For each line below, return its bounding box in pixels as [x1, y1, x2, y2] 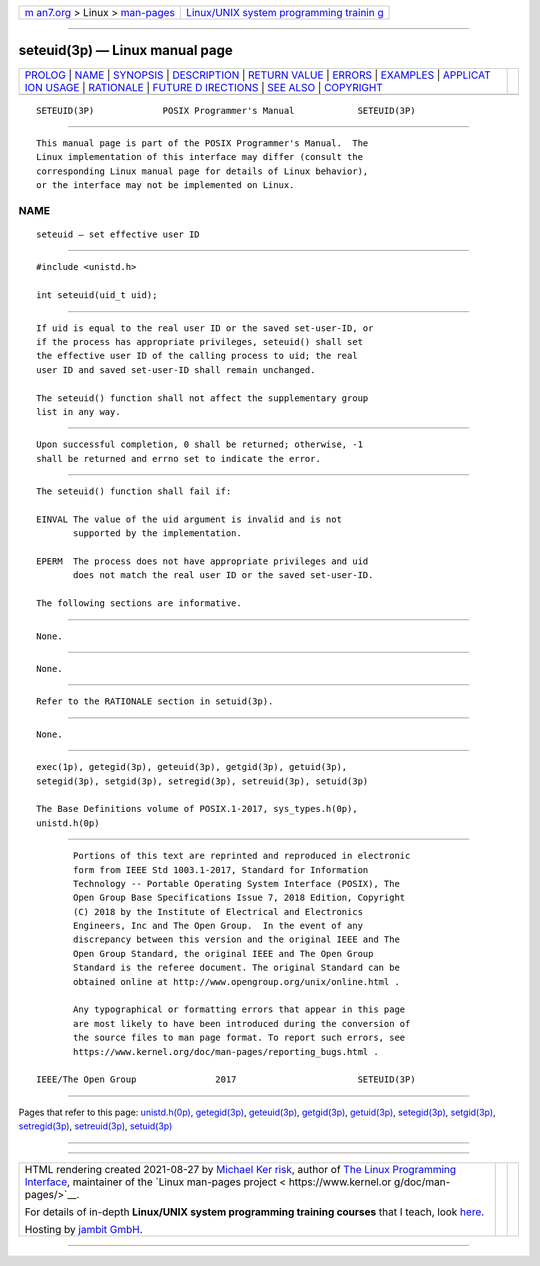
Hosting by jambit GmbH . [24, 1222, 144, 1236]
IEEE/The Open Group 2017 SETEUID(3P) [36, 1074, 416, 1085]
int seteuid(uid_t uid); [36, 290, 158, 301]
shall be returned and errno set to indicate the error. [36, 453, 322, 464]
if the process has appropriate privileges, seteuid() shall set [36, 336, 364, 347]
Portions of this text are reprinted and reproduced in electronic [73, 850, 411, 862]
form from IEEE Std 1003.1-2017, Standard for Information [73, 864, 369, 875]
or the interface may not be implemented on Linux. [36, 180, 295, 191]
